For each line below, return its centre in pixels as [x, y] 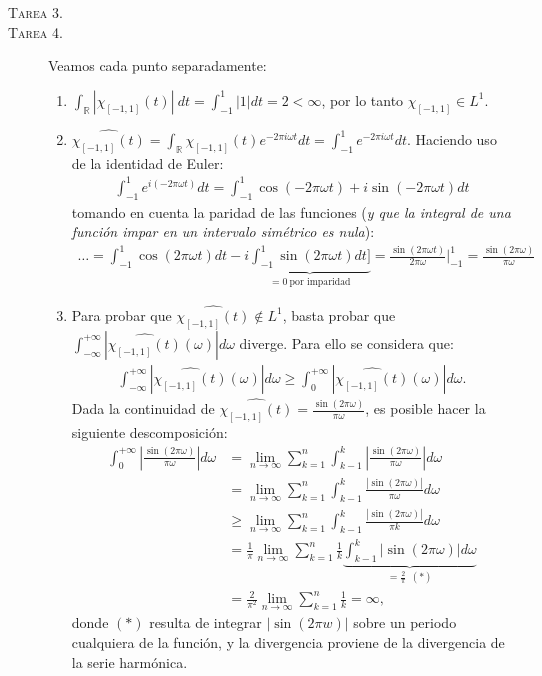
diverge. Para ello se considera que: [346, 342]
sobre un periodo [405, 622]
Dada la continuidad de [143, 408]
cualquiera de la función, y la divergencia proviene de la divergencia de [288, 641]
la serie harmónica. [129, 661]
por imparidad [320, 282]
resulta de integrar [205, 622]
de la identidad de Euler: [147, 162]
